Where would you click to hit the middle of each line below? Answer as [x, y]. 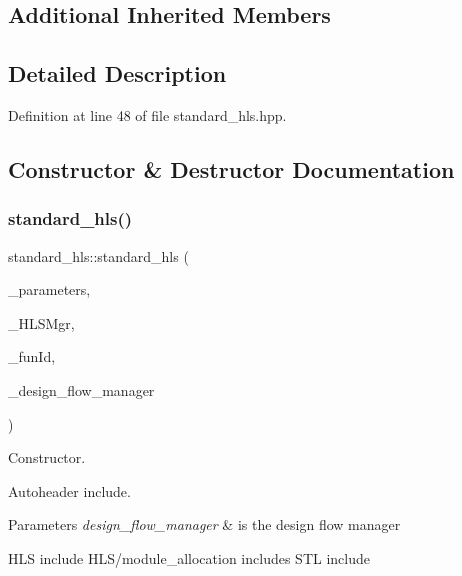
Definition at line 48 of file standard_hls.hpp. [147, 114]
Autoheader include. [69, 490]
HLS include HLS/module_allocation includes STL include [189, 557]
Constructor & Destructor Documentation [231, 168]
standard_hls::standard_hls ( [98, 255]
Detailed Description [117, 73]
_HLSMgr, [41, 322]
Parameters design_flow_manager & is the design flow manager [204, 524]
